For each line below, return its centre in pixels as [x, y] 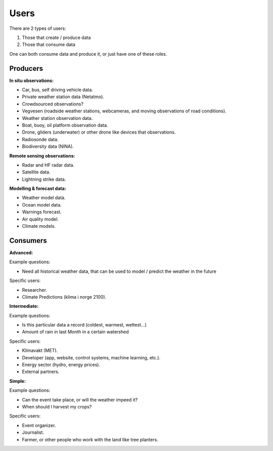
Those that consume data [49, 45]
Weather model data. [44, 198]
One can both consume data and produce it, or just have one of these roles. [88, 54]
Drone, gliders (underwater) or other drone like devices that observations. [99, 132]
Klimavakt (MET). [40, 351]
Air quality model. [40, 219]
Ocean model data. [42, 204]
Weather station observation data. [57, 118]
